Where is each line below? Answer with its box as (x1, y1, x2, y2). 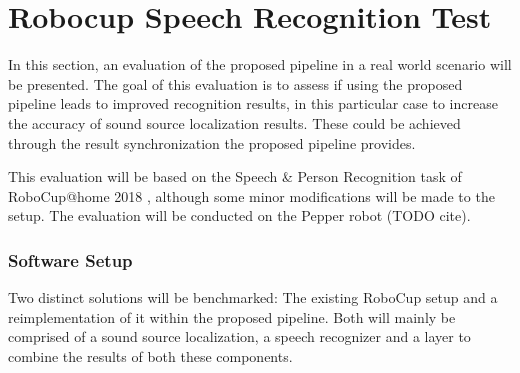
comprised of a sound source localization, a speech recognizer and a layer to (8, 326, 471, 347)
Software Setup (8, 247, 133, 272)
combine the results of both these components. (8, 345, 293, 366)
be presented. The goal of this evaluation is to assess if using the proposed (8, 73, 463, 94)
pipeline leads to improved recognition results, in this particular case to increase (8, 93, 498, 114)
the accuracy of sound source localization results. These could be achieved (8, 112, 461, 133)
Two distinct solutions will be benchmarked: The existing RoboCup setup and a (8, 287, 498, 308)
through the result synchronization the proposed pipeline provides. (8, 132, 416, 153)
